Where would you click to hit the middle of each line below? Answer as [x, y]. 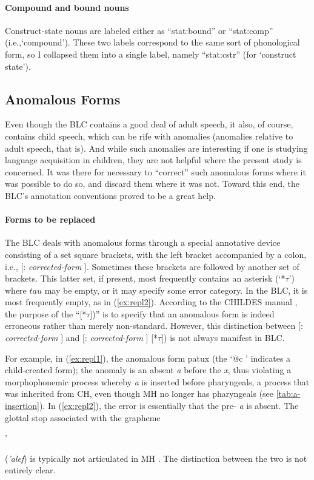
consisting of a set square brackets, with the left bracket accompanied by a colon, [156, 254]
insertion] [22, 406]
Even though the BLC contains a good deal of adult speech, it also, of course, [149, 124]
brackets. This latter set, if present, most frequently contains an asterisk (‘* [145, 278]
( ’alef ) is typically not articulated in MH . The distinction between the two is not [156, 458]
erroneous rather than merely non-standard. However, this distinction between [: [154, 326]
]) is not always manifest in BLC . [223, 338]
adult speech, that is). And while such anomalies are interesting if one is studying [156, 148]
